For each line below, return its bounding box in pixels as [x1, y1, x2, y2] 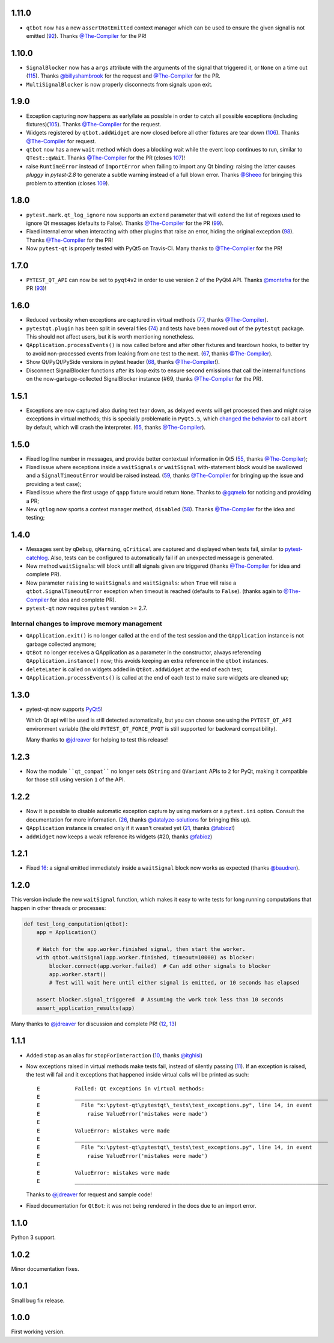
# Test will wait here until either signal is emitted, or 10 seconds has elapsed [49, 979, 300, 986]
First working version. [11, 1328, 65, 1335]
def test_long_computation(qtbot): [23, 920, 129, 927]
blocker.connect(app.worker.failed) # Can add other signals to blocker [49, 962, 272, 970]
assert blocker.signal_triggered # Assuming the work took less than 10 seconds [36, 996, 284, 1003]
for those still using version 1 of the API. [26, 776, 126, 783]
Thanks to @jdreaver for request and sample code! [26, 1191, 153, 1198]
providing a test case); [26, 480, 82, 487]
